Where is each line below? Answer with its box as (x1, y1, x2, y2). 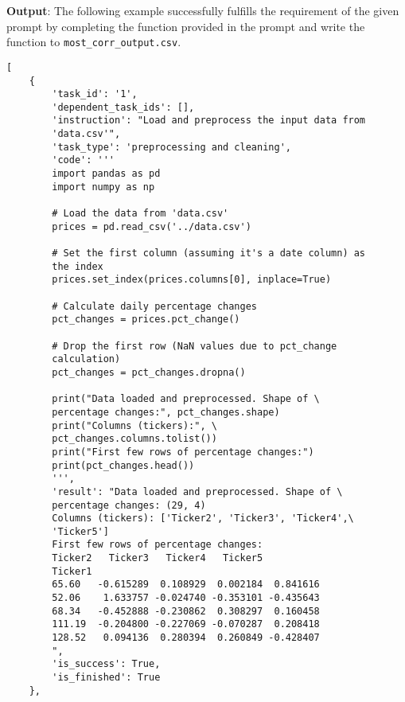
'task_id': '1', (52, 88, 138, 100)
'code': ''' (52, 154, 115, 166)
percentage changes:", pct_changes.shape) (52, 406, 280, 418)
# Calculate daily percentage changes (52, 300, 257, 312)
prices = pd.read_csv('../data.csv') (52, 220, 251, 232)
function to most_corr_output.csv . (6, 33, 181, 50)
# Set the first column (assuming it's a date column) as (52, 248, 366, 259)
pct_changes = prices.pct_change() (52, 314, 240, 326)
